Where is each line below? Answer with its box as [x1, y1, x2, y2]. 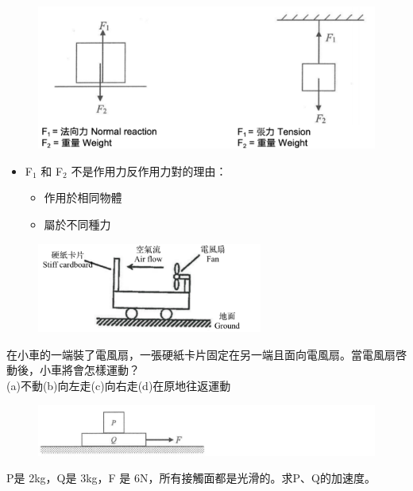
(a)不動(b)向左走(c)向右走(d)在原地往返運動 [6, 377, 231, 393]
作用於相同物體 [44, 189, 122, 206]
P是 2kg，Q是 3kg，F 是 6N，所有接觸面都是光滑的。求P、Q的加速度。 [6, 470, 376, 486]
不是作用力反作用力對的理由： [71, 162, 227, 179]
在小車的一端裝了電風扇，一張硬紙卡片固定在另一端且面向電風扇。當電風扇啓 [6, 346, 407, 362]
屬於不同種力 [44, 216, 111, 233]
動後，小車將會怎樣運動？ [6, 361, 140, 378]
